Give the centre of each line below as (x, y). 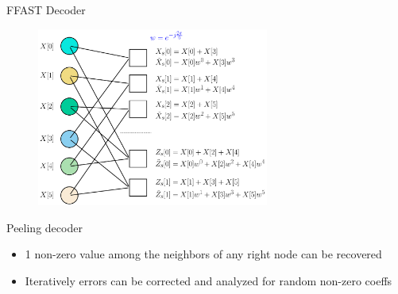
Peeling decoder (44, 227)
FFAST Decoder (46, 10)
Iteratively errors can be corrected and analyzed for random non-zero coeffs (209, 280)
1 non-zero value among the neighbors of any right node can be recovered (203, 254)
